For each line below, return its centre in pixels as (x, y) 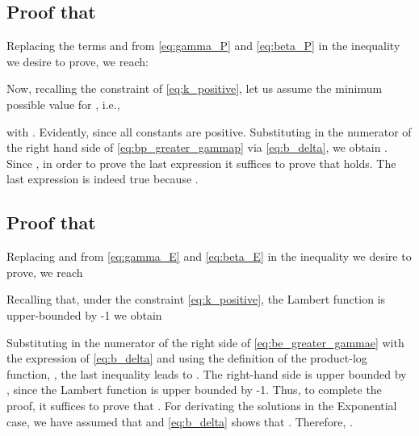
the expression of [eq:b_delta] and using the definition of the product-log (187, 358)
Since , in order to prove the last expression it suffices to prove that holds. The (201, 163)
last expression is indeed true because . (103, 179)
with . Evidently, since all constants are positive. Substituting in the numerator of (209, 131)
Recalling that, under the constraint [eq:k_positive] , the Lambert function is (196, 299)
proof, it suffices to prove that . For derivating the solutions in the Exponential (202, 405)
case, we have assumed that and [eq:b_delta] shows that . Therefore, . (180, 421)
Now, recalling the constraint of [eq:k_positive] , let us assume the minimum (195, 88)
